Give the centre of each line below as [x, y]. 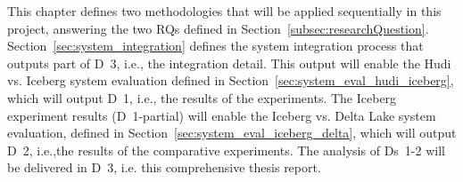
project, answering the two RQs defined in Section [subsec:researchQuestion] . [218, 28]
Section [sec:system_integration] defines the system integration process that [215, 46]
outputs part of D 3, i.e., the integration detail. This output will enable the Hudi [229, 63]
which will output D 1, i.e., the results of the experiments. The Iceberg [202, 97]
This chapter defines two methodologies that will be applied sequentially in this [224, 11]
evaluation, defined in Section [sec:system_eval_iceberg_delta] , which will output [232, 133]
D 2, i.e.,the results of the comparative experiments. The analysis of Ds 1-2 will [226, 150]
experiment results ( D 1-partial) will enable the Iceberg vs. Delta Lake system [222, 115]
